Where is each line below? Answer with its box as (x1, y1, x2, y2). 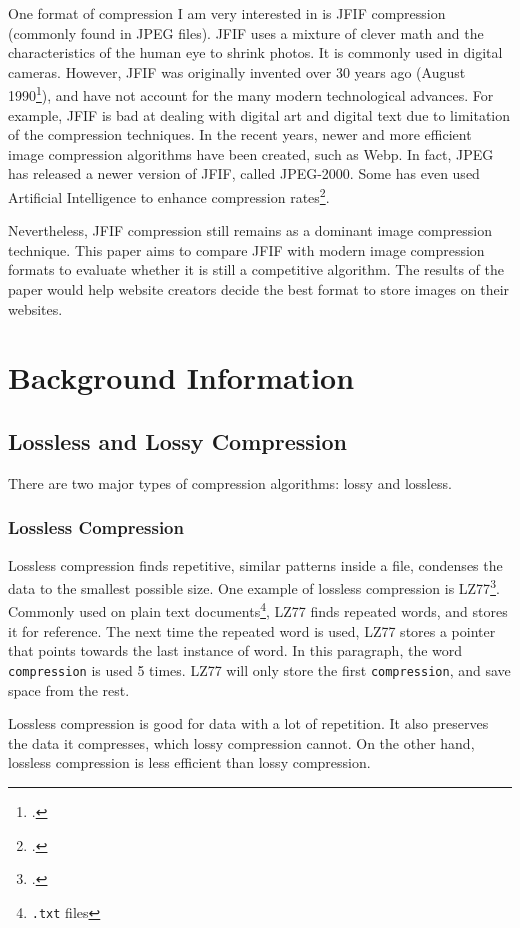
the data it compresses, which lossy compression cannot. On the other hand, (8, 732, 475, 753)
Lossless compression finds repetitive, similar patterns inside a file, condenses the (8, 554, 503, 575)
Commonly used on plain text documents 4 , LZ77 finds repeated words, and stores (8, 598, 508, 622)
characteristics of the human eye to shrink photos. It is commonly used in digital (8, 42, 503, 63)
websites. (8, 298, 63, 319)
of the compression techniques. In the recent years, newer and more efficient (8, 124, 472, 145)
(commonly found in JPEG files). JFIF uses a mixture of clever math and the (8, 22, 484, 43)
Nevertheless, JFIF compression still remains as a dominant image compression (8, 220, 492, 241)
